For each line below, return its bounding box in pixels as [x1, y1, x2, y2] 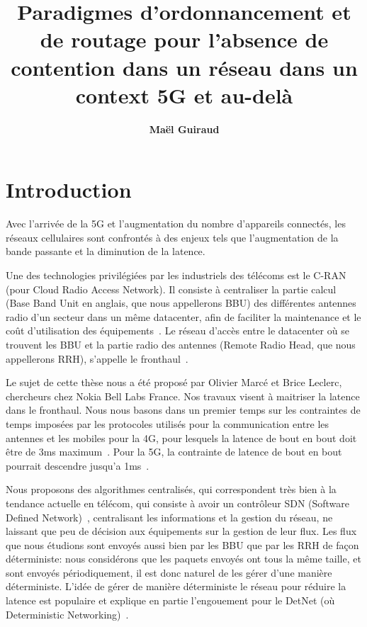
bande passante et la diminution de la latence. [6, 244, 205, 259]
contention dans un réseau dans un [11, 52, 358, 81]
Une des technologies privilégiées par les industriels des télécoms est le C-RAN [6, 268, 346, 282]
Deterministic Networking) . [6, 606, 129, 621]
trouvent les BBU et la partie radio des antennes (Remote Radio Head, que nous [6, 337, 356, 351]
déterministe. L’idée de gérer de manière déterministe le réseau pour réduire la [6, 579, 346, 594]
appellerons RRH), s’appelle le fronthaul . [6, 351, 188, 366]
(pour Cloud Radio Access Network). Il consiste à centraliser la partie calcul [6, 281, 337, 296]
